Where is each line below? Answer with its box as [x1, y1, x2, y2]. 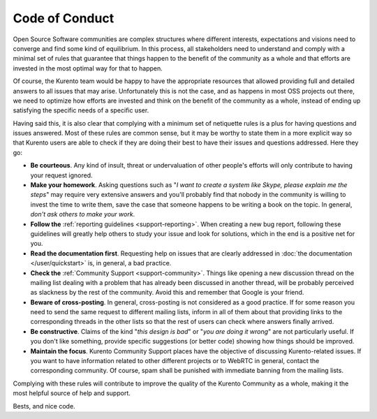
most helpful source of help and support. [13, 389, 131, 397]
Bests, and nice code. [13, 402, 76, 410]
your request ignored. [30, 171, 94, 179]
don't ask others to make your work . [30, 210, 135, 219]
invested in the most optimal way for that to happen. [13, 64, 163, 73]
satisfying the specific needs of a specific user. [13, 106, 149, 115]
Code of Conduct [13, 10, 114, 26]
